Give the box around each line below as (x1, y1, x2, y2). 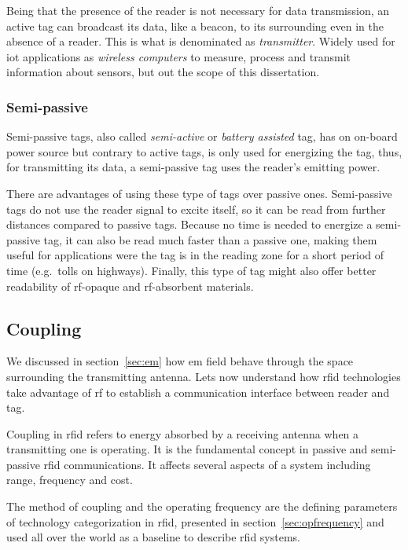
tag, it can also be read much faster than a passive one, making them (43, 231, 377, 247)
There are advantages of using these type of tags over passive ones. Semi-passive (6, 185, 392, 201)
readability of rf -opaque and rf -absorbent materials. (6, 277, 254, 294)
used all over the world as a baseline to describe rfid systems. (6, 529, 300, 545)
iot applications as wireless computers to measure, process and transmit (6, 48, 351, 64)
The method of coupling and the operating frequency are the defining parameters (6, 498, 398, 515)
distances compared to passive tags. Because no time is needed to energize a (6, 216, 373, 233)
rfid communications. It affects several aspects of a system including (43, 456, 371, 472)
